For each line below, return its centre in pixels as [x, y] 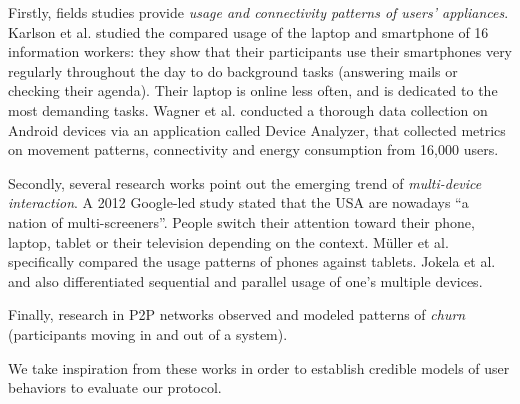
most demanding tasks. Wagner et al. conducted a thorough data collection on [248, 109]
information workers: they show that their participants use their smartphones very [260, 51]
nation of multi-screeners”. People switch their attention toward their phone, [241, 221]
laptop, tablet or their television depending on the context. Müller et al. [228, 241]
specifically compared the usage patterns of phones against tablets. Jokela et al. [252, 261]
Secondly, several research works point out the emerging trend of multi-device [245, 182]
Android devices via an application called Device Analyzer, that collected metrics [257, 129]
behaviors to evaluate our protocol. [115, 387]
